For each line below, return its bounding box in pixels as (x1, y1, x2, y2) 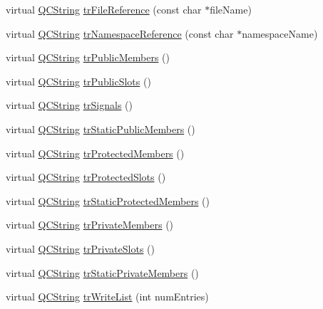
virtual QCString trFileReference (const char (6, 2, 202, 16)
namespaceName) (242, 26, 318, 41)
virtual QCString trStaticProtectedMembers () (6, 193, 210, 208)
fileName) (210, 2, 252, 16)
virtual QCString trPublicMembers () (6, 50, 170, 65)
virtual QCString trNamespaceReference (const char (6, 26, 234, 41)
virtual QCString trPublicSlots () (6, 73, 151, 88)
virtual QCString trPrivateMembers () (6, 217, 174, 232)
